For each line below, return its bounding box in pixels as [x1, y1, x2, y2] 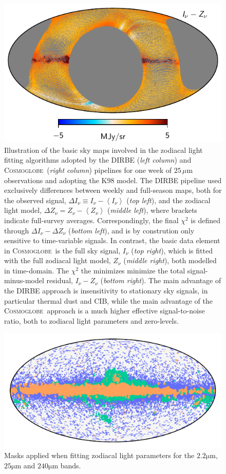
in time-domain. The [4, 265, 69, 275]
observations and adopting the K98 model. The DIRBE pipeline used [4, 174, 222, 185]
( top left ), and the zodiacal [126, 194, 211, 205]
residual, [46, 275, 73, 286]
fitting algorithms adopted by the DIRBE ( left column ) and [4, 154, 192, 165]
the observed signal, [4, 194, 66, 205]
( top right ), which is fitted [131, 245, 213, 255]
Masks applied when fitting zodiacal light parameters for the [4, 450, 195, 461]
